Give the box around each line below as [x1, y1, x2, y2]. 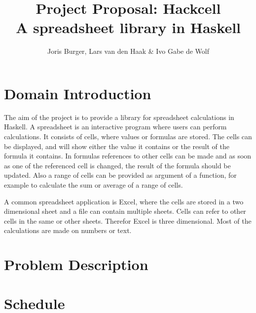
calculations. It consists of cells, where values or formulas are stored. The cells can [4, 131, 252, 142]
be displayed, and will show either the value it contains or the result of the [4, 141, 229, 151]
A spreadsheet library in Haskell [15, 17, 241, 38]
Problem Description [4, 254, 148, 274]
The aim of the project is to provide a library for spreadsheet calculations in [4, 112, 234, 122]
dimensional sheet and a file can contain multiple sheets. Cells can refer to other [4, 206, 246, 216]
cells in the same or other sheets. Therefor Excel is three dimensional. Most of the [4, 215, 252, 226]
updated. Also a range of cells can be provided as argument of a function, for [4, 170, 237, 180]
